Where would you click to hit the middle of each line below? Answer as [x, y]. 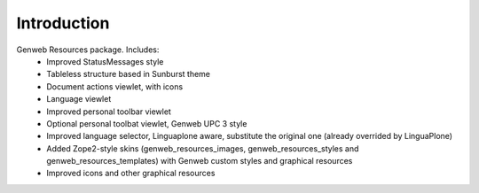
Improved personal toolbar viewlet [109, 112]
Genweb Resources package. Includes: [88, 50]
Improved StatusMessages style [105, 61]
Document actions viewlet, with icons [115, 86]
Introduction [63, 23]
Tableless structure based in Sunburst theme [129, 74]
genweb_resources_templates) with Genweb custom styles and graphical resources [200, 161]
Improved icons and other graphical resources [131, 174]
